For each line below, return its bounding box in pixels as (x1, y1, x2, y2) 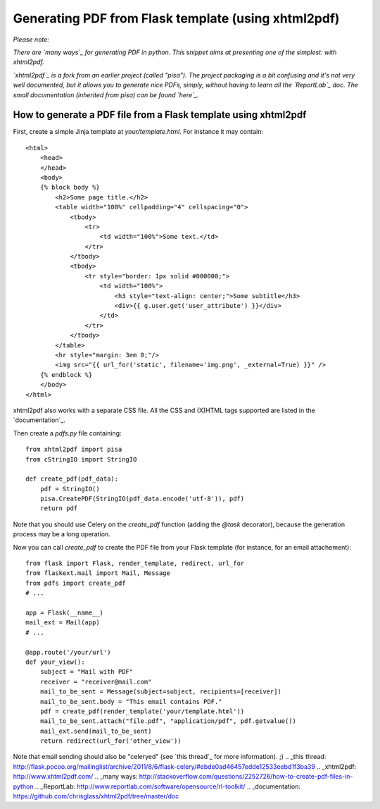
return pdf (39, 505, 78, 512)
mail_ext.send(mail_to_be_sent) (39, 727, 152, 735)
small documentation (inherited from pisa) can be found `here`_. (13, 90, 199, 99)
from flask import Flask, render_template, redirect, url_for (25, 560, 245, 567)
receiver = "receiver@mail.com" (39, 677, 152, 686)
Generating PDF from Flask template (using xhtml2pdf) (13, 11, 340, 26)
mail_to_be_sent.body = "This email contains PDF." (39, 698, 222, 705)
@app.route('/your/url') (25, 648, 111, 656)
